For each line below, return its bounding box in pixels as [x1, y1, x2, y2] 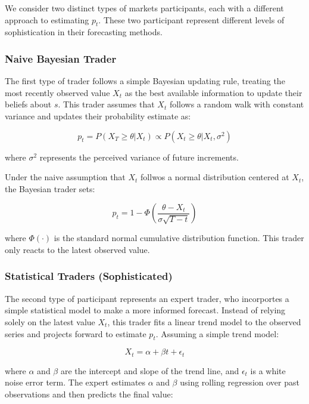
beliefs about [5, 98, 52, 110]
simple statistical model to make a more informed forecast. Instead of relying [5, 304, 286, 316]
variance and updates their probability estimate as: [5, 109, 191, 122]
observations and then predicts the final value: [5, 387, 173, 400]
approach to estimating [5, 13, 89, 26]
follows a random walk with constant [169, 98, 304, 110]
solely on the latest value [5, 315, 95, 328]
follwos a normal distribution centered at [141, 171, 289, 183]
